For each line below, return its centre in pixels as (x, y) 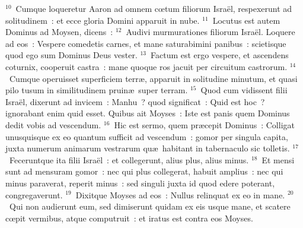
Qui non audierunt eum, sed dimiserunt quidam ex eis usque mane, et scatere (150, 206)
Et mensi (278, 159)
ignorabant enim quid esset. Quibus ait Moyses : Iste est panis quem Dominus (148, 113)
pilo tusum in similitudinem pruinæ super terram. (97, 90)
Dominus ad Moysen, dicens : (59, 32)
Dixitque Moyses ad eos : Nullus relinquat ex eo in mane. (180, 194)
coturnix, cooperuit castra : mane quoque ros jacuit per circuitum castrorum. (146, 66)
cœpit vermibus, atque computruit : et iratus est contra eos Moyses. (129, 218)
